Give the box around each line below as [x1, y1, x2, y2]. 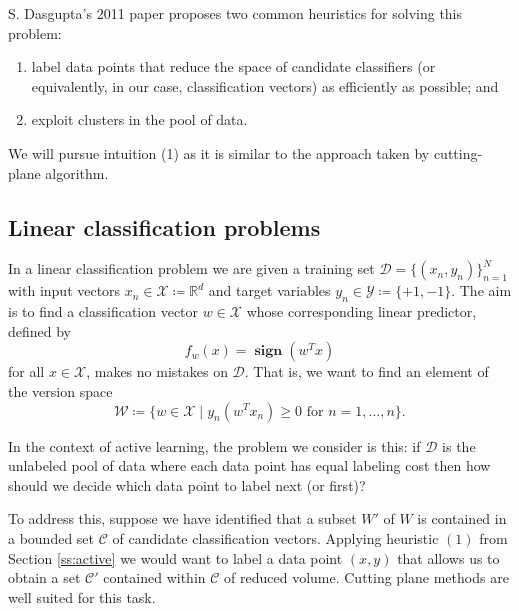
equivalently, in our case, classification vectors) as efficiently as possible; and [31, 75, 499, 96]
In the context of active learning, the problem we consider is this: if [8, 435, 421, 456]
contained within [103, 567, 206, 588]
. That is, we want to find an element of [244, 361, 489, 382]
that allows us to [397, 547, 500, 568]
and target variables [208, 280, 331, 301]
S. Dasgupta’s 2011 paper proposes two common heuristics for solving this [8, 3, 463, 23]
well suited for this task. [8, 586, 156, 607]
